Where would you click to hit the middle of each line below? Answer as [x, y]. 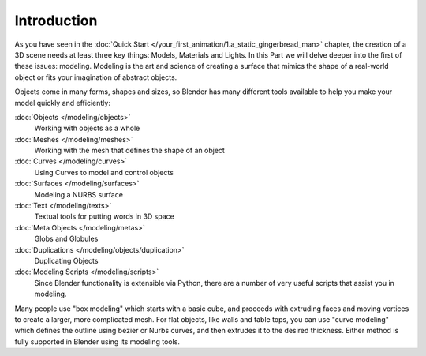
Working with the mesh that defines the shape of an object [129, 151]
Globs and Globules [66, 239]
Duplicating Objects [66, 260]
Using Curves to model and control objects [104, 172]
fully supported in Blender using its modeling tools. [97, 341]
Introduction [56, 21]
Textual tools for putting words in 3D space [105, 216]
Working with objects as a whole [87, 128]
